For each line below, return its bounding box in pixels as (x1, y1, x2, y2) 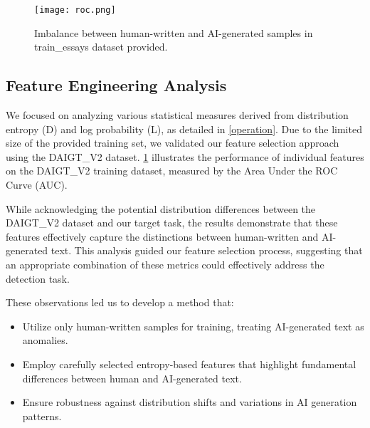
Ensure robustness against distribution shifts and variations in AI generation (22, 395, 357, 409)
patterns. (22, 408, 62, 423)
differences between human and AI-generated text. (22, 370, 242, 385)
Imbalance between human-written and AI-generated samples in (34, 25, 313, 40)
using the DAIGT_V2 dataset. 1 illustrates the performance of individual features (6, 149, 364, 164)
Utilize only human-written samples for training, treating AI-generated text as (22, 318, 364, 333)
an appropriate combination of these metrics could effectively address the (6, 256, 324, 271)
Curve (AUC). (6, 177, 68, 192)
